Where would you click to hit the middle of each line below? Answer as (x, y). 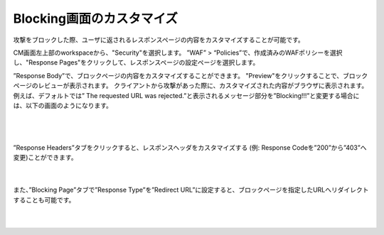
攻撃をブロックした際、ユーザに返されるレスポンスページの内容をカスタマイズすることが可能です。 (159, 40)
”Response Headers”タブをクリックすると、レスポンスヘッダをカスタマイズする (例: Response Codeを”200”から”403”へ (190, 148)
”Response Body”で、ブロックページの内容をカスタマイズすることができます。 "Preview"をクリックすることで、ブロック (191, 75)
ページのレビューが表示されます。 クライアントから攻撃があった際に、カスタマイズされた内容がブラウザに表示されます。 (191, 86)
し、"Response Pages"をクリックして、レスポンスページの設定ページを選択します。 (136, 62)
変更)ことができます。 (45, 158)
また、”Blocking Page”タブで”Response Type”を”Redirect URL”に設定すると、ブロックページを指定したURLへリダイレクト (191, 190)
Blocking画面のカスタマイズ (95, 18)
